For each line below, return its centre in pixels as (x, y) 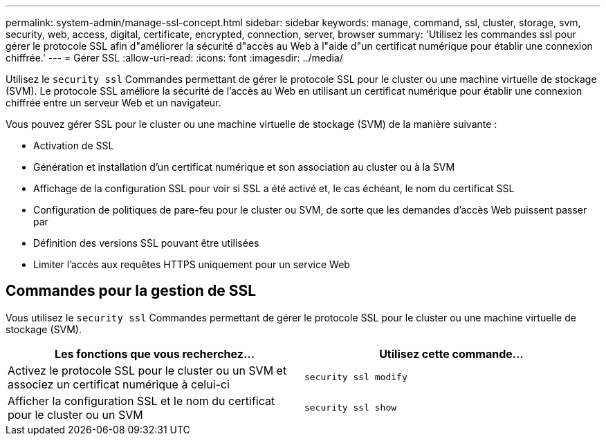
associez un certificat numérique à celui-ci (119, 384)
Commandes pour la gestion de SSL (131, 291)
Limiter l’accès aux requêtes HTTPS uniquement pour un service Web (192, 264)
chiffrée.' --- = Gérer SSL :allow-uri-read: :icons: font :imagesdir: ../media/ (174, 58)
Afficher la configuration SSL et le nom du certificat (141, 401)
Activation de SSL (74, 146)
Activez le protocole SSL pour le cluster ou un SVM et (147, 370)
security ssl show (351, 408)
